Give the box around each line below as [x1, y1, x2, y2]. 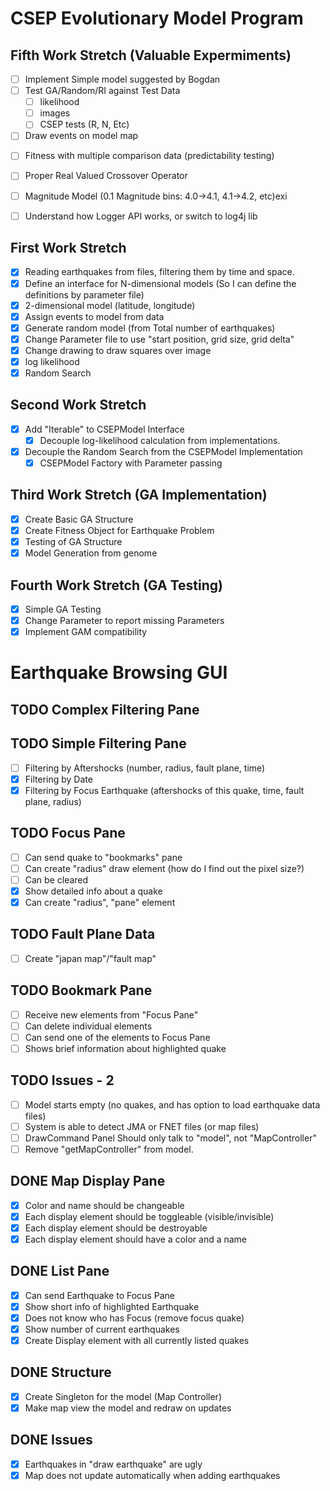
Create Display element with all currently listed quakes [24, 1334, 250, 1346]
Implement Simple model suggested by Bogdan [24, 73, 221, 85]
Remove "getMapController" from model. [24, 1143, 194, 1155]
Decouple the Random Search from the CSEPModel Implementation [24, 445, 303, 457]
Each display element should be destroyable [24, 1222, 208, 1234]
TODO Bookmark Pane [10, 982, 153, 999]
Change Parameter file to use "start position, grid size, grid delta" [24, 333, 295, 345]
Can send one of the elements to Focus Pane [24, 1031, 211, 1043]
